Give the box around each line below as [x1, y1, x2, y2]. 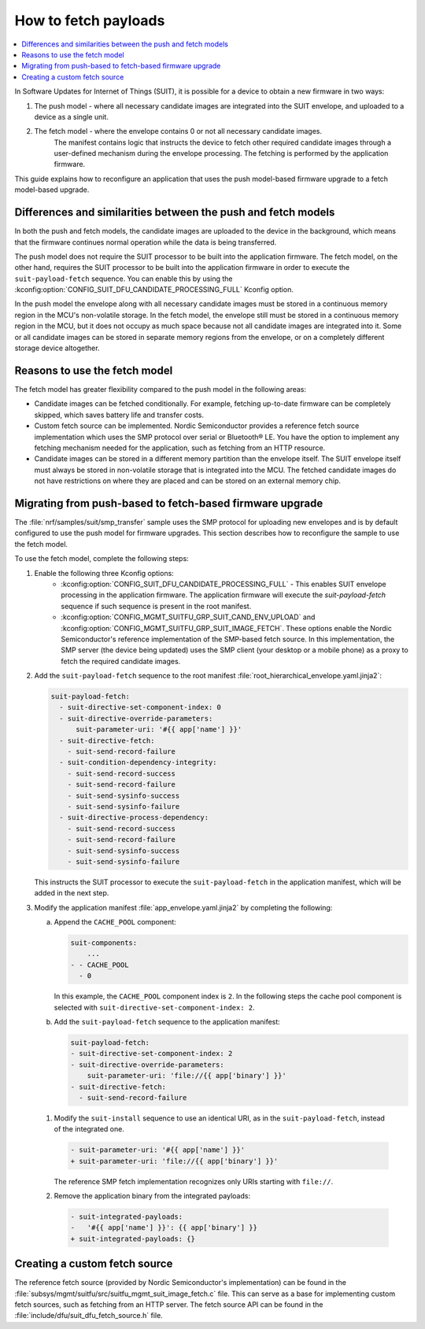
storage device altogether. [14, 343, 100, 353]
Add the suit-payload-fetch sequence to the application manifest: [54, 1017, 281, 1026]
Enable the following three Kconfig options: [34, 568, 175, 578]
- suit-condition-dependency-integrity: [59, 758, 217, 767]
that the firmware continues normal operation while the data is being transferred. [14, 237, 277, 247]
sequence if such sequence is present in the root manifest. [61, 601, 252, 611]
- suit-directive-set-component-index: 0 [59, 703, 222, 712]
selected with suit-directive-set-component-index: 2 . [54, 1002, 255, 1012]
